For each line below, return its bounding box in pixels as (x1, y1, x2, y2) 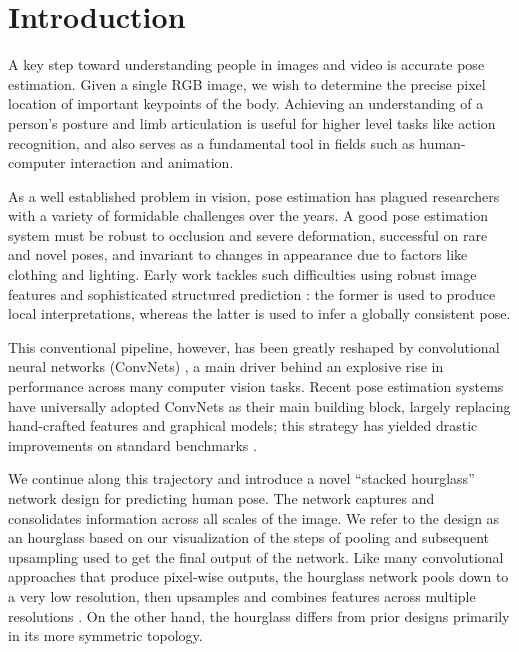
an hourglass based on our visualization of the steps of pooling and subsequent (8, 527, 490, 548)
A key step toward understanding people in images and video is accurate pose (8, 54, 485, 75)
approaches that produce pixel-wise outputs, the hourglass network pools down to (8, 566, 509, 587)
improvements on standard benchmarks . (8, 434, 257, 455)
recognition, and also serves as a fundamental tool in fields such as (8, 132, 415, 153)
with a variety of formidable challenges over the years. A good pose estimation (8, 205, 488, 226)
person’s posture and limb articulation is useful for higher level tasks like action (8, 112, 496, 133)
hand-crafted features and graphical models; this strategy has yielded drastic (8, 415, 478, 436)
